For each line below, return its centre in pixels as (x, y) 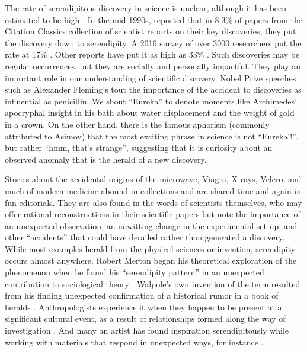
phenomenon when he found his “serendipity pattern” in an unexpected (135, 272)
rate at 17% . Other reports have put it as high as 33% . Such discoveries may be (152, 54)
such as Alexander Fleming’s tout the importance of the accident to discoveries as (153, 89)
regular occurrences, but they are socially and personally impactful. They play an (153, 66)
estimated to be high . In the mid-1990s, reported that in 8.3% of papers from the (154, 19)
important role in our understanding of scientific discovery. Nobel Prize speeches (151, 77)
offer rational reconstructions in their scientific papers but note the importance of (153, 214)
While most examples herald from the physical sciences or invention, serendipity (150, 248)
